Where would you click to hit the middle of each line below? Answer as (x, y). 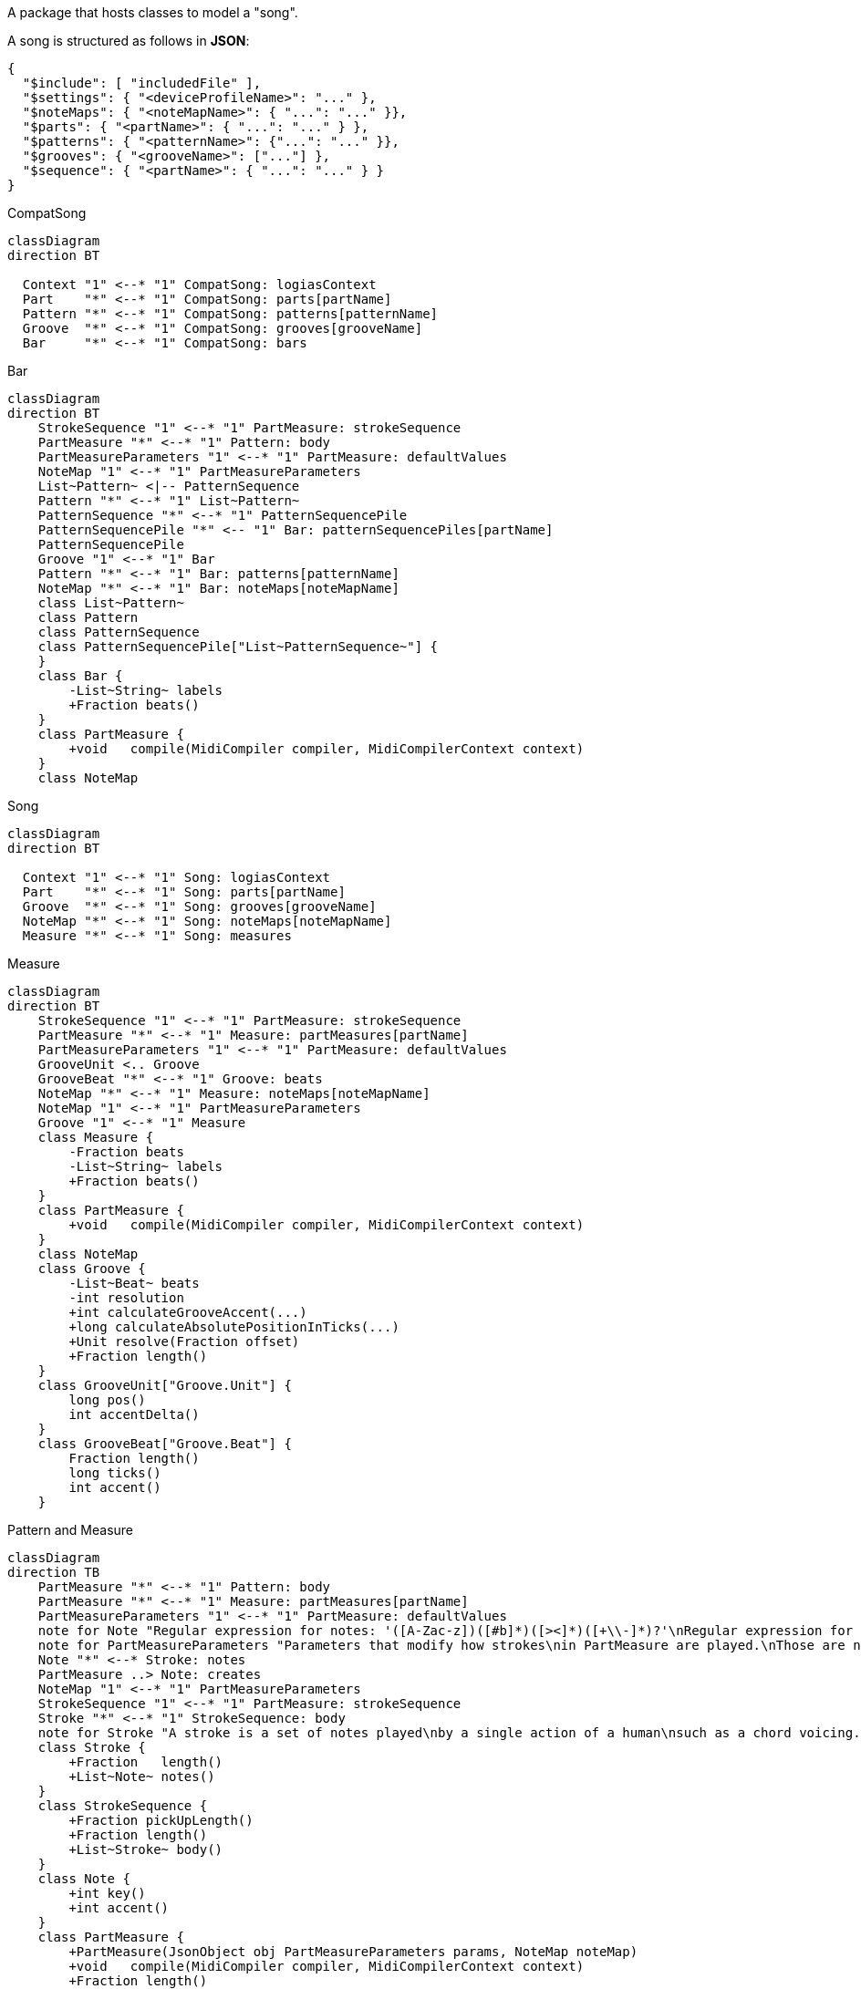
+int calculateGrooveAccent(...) (188, 1312)
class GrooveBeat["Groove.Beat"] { (165, 1444)
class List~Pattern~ (111, 603)
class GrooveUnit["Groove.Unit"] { (165, 1385)
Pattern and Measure (71, 1530)
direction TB (54, 1572)
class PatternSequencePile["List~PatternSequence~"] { (238, 647)
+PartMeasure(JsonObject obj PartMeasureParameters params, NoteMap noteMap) (353, 1952)
